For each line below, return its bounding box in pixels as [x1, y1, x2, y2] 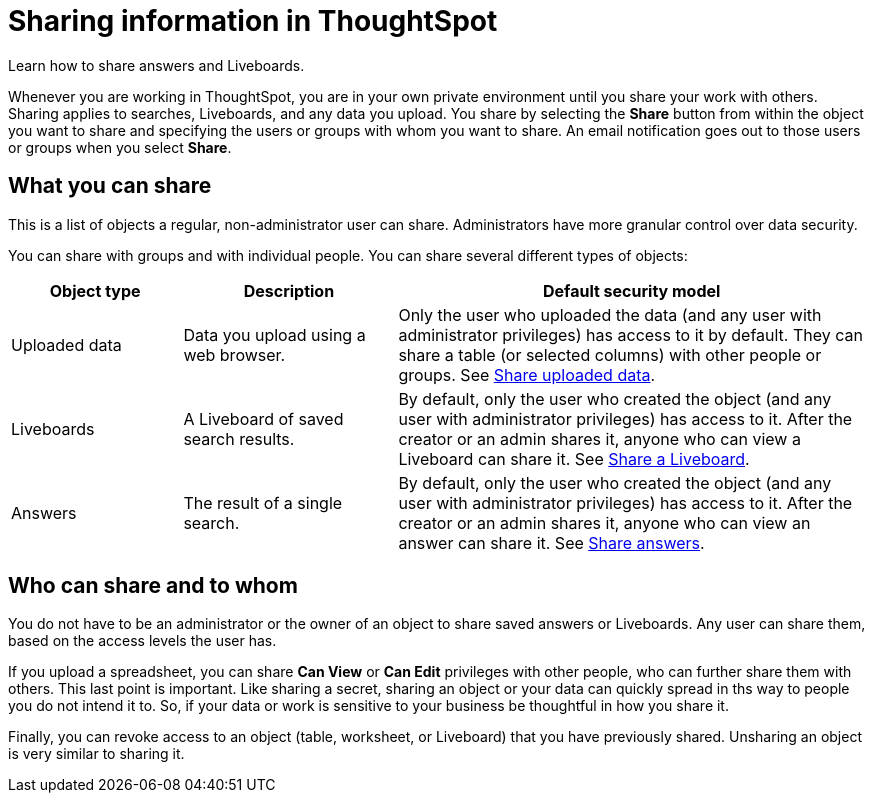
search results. [183, 428, 295, 449]
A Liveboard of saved [183, 408, 344, 429]
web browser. [183, 344, 286, 365]
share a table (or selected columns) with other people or [398, 344, 822, 365]
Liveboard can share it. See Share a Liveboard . [398, 448, 750, 469]
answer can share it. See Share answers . [398, 532, 705, 553]
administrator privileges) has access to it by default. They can [398, 324, 863, 345]
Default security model [542, 280, 721, 301]
